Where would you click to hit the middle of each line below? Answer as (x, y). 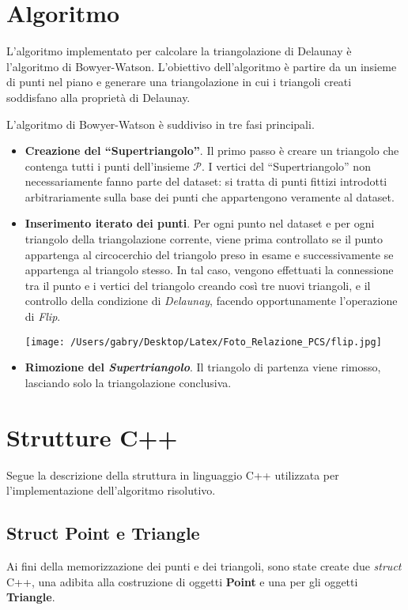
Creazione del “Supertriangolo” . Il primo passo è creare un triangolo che (212, 151)
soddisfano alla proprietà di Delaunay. (98, 97)
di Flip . (43, 316)
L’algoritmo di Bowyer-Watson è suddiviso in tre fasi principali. (161, 124)
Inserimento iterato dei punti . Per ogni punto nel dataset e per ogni (200, 223)
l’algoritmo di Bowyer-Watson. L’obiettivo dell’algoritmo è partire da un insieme (202, 66)
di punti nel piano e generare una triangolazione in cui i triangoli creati (179, 82)
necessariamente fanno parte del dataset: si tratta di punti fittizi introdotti (206, 181)
